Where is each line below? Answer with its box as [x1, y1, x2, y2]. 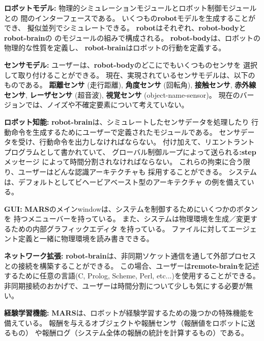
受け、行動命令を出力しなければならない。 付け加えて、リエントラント [18, 136, 255, 147]
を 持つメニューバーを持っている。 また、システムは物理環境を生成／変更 [4, 213, 251, 224]
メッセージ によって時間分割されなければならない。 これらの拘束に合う [4, 156, 243, 167]
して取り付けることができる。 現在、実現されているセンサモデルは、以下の [4, 69, 255, 80]
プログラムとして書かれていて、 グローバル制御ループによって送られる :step [4, 146, 256, 157]
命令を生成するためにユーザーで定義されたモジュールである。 [11, 126, 217, 137]
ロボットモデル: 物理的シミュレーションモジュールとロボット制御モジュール [4, 3, 257, 13]
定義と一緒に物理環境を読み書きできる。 [18, 233, 154, 244]
